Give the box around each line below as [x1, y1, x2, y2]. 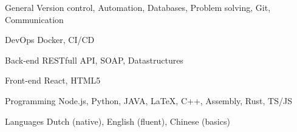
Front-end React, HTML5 [5, 74, 101, 87]
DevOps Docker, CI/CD [5, 33, 95, 46]
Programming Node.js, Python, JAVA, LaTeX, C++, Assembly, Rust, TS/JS [5, 94, 292, 107]
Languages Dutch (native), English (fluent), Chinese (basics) [5, 114, 230, 127]
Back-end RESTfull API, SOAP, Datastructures [5, 53, 183, 66]
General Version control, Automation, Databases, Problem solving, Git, [5, 1, 271, 13]
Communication [5, 13, 64, 25]
